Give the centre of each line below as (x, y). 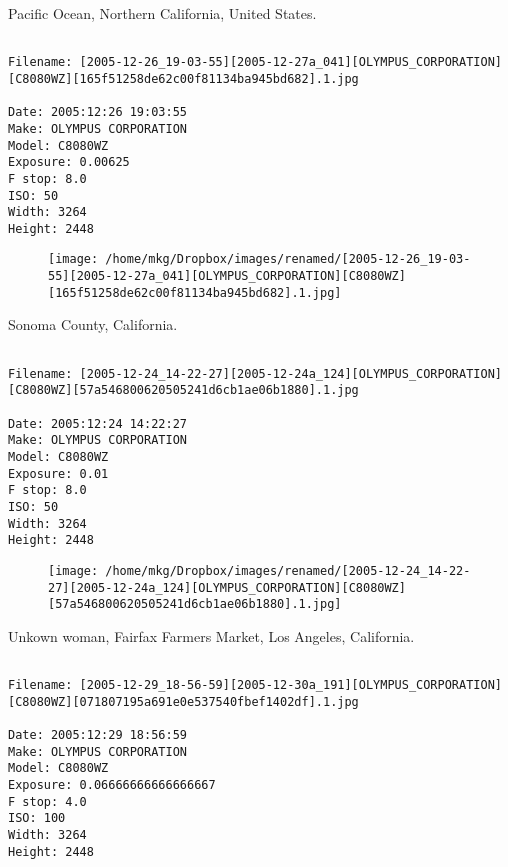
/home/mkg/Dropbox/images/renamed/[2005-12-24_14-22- (288, 570)
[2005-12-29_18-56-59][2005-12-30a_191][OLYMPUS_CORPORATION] (290, 685)
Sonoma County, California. (93, 324)
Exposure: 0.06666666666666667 (112, 785)
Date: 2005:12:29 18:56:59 (97, 735)
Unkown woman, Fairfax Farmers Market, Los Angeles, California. (211, 635)
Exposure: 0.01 (58, 473)
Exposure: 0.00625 (69, 162)
